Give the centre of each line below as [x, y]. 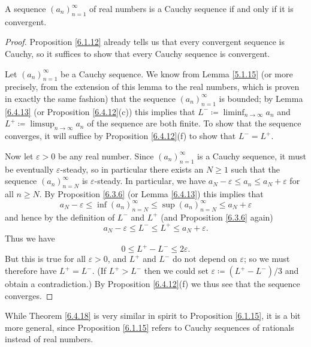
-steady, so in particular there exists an [132, 169]
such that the [255, 169]
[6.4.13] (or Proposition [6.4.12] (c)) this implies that [100, 111]
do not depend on [205, 259]
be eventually [29, 169]
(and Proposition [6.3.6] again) [217, 217]
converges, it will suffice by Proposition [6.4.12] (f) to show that [120, 136]
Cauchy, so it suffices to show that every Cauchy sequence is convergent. [138, 53]
